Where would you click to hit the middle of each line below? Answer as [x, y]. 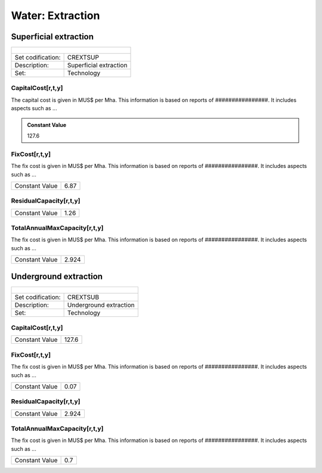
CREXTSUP [83, 58]
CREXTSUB [83, 297]
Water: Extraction [55, 15]
